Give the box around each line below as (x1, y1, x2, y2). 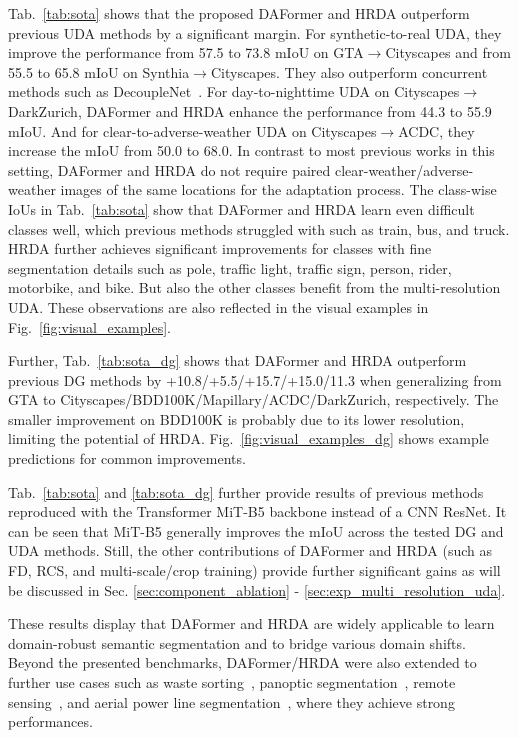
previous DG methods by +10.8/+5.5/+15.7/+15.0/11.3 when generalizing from (8, 369, 502, 390)
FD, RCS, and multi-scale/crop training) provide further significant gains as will (8, 560, 501, 581)
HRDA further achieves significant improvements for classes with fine (8, 238, 432, 259)
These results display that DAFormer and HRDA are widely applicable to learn (8, 613, 495, 634)
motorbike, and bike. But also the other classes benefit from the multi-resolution (8, 277, 501, 298)
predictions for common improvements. (8, 448, 246, 469)
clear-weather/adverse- (334, 159, 474, 180)
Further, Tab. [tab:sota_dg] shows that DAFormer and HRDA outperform (8, 350, 467, 371)
